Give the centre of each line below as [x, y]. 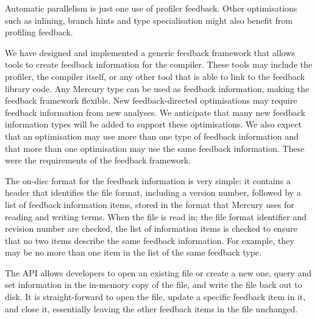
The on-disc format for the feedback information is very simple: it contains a [148, 180]
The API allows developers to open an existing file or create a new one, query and [158, 272]
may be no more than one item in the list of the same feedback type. [133, 252]
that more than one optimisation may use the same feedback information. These [155, 148]
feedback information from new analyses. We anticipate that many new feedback [155, 112]
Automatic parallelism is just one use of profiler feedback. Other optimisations [151, 8]
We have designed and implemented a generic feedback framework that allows [150, 52]
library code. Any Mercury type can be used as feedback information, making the [157, 88]
